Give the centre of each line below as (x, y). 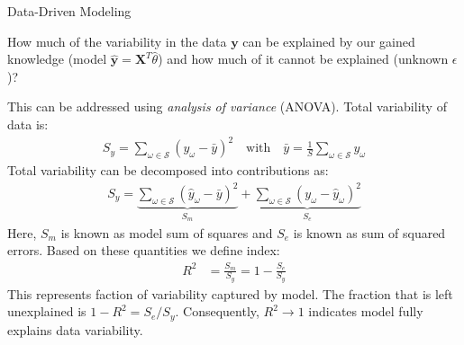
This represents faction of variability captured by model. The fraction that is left (230, 293)
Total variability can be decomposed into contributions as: (168, 169)
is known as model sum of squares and (167, 232)
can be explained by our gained (329, 41)
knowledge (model (57, 59)
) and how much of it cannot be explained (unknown (303, 59)
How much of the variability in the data (117, 41)
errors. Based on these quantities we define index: (144, 250)
